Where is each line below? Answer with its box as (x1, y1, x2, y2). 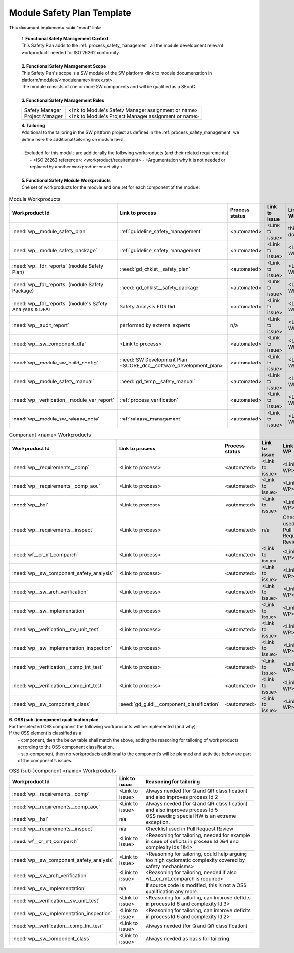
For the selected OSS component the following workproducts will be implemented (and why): (9, 723, 197, 729)
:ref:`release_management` (120, 416, 182, 422)
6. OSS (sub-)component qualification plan (9, 716, 98, 722)
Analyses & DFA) (12, 306, 51, 313)
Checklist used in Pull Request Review (145, 825, 234, 832)
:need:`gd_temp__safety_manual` (120, 378, 196, 385)
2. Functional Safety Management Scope (21, 63, 106, 69)
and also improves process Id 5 (145, 806, 218, 813)
